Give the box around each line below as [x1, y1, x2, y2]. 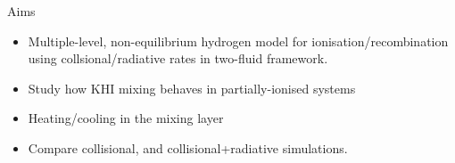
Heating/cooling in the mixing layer [28, 109, 224, 127]
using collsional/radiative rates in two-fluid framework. [28, 49, 328, 68]
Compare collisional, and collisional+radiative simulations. [28, 138, 348, 157]
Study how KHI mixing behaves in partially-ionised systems [28, 78, 356, 97]
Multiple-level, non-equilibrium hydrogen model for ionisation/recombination [28, 31, 449, 50]
